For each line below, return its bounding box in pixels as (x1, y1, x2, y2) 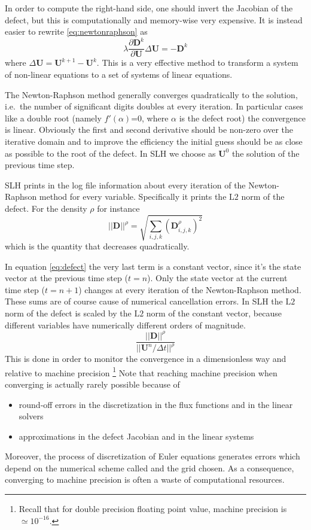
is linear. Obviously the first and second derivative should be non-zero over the (5, 123, 294, 136)
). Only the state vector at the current (147, 272, 288, 284)
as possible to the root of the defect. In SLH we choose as (5, 147, 216, 159)
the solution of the (231, 147, 300, 159)
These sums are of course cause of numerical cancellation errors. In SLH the (5, 295, 283, 307)
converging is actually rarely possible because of (5, 377, 180, 390)
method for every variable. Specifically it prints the (39, 190, 227, 203)
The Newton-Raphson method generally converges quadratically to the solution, (5, 88, 298, 100)
